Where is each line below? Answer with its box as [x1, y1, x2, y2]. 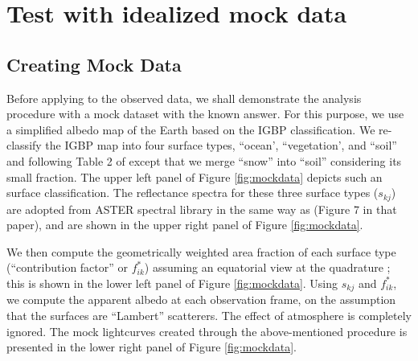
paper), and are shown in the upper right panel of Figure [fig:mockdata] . [6, 216, 363, 233]
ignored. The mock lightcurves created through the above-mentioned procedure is [6, 322, 408, 339]
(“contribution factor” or [6, 259, 129, 276]
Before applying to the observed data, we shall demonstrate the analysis [6, 89, 362, 106]
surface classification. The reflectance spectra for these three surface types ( [6, 184, 379, 201]
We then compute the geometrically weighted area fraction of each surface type [6, 243, 396, 260]
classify [6, 137, 42, 154]
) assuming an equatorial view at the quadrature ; [144, 259, 391, 276]
